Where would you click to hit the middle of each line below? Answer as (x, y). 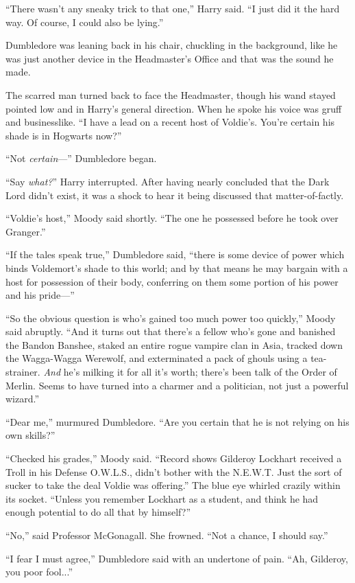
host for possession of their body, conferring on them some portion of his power (172, 281)
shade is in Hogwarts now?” (64, 135)
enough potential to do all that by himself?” (98, 512)
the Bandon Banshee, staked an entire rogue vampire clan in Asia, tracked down (174, 344)
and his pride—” (40, 295)
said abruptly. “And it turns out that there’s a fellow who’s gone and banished (171, 331)
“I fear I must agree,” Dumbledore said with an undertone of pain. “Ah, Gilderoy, (177, 558)
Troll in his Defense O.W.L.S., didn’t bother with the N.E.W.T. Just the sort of (174, 471)
